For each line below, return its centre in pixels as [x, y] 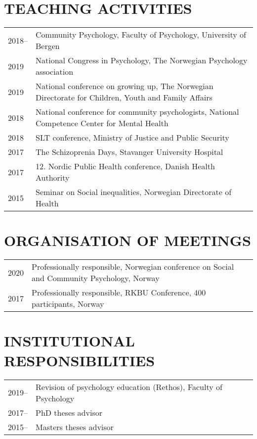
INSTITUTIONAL [69, 341]
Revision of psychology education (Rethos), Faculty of [129, 387]
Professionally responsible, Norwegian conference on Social [133, 267]
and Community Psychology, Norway [96, 278]
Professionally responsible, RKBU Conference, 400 [119, 293]
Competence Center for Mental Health [102, 123]
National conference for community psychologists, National [137, 112]
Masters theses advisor [75, 427]
